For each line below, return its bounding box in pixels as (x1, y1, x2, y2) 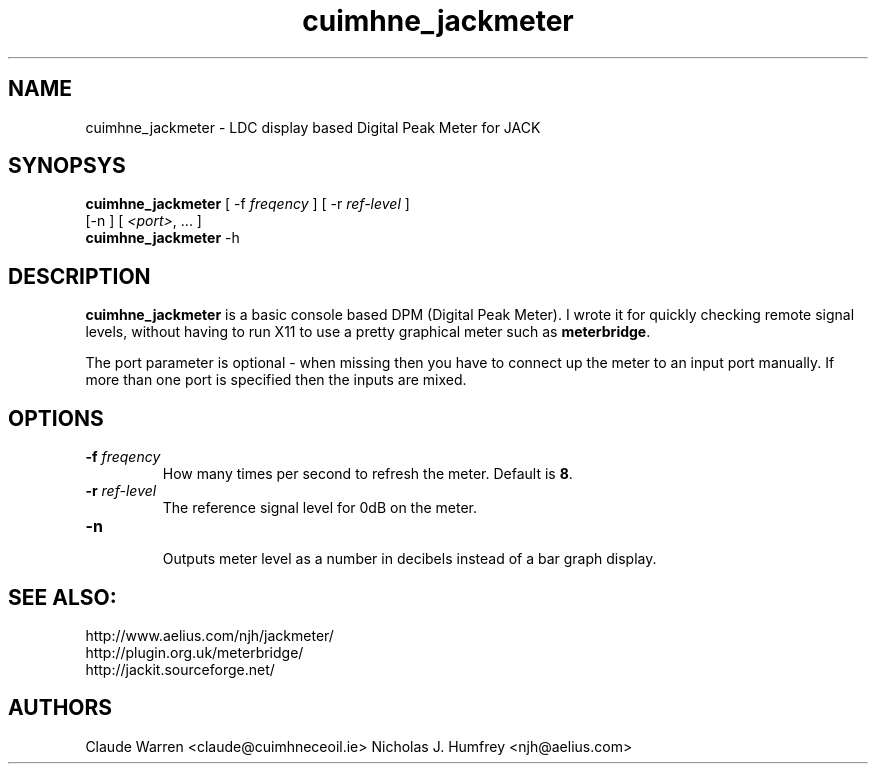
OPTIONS (8, 405, 104, 431)
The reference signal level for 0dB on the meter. (162, 499, 478, 517)
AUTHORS (8, 695, 113, 721)
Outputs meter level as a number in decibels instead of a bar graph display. (162, 550, 657, 568)
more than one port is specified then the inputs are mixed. (85, 371, 467, 389)
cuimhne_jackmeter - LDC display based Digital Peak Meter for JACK (85, 118, 541, 136)
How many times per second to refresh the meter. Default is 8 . (162, 465, 573, 483)
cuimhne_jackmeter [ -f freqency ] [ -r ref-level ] (85, 195, 410, 213)
